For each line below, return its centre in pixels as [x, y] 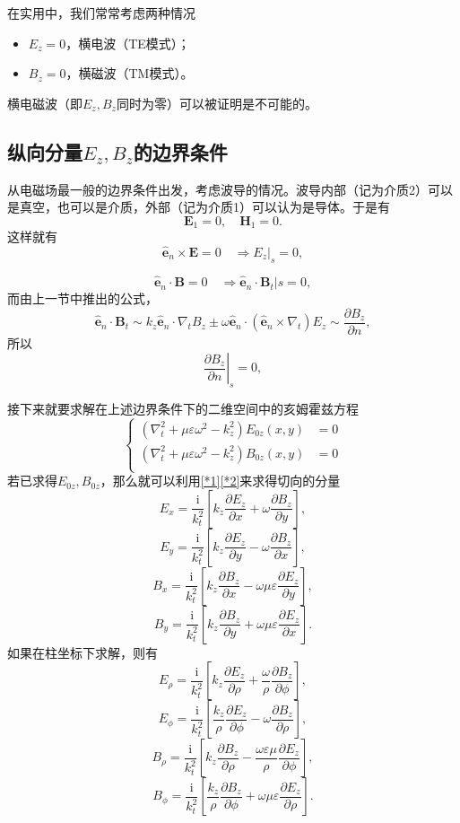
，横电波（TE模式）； [128, 43]
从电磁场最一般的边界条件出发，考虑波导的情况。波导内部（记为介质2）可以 [230, 189]
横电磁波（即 [45, 103]
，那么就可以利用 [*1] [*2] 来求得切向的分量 [220, 481]
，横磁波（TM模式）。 [130, 73]
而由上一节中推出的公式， [82, 298]
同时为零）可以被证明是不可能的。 [217, 103]
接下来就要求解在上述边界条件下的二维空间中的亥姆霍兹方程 [183, 409]
